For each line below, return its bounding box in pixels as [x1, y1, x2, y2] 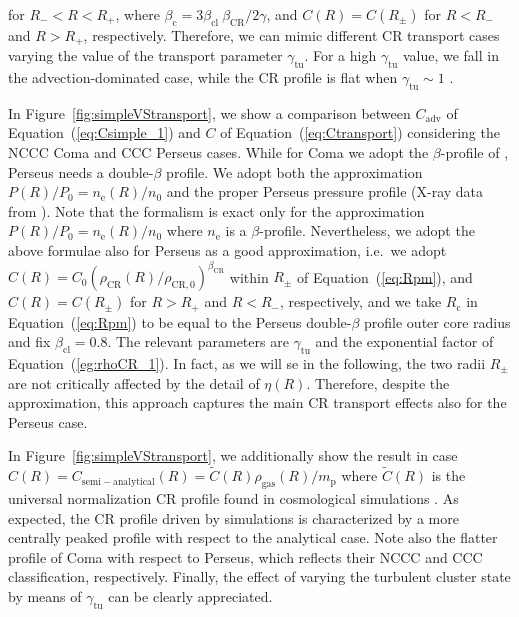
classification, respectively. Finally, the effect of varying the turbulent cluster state [8, 566, 511, 587]
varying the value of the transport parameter [8, 45, 283, 66]
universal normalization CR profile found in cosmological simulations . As [8, 487, 459, 508]
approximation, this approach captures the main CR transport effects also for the [8, 392, 507, 413]
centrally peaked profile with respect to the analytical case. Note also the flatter [8, 527, 498, 548]
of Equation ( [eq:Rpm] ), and [297, 266, 473, 287]
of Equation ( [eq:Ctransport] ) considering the [220, 122, 500, 143]
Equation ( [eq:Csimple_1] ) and [8, 122, 201, 143]
